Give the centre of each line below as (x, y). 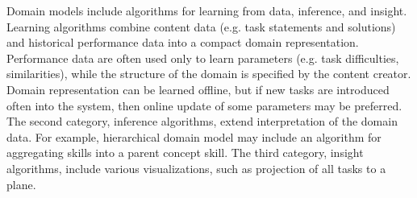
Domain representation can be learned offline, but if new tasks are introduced (198, 89)
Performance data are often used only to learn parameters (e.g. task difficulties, (203, 58)
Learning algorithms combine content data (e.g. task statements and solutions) (201, 26)
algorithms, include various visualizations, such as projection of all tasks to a (196, 168)
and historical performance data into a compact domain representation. (183, 42)
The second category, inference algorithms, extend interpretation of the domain (202, 121)
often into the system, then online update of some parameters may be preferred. (204, 105)
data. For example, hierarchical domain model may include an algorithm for (194, 136)
